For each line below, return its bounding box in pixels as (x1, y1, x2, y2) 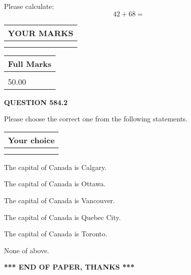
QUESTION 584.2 (4, 97, 68, 107)
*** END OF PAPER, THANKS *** (4, 262, 134, 272)
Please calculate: (4, 1, 54, 11)
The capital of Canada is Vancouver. (4, 195, 115, 205)
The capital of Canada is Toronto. (4, 228, 108, 239)
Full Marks (8, 57, 52, 69)
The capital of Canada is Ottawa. (4, 178, 106, 189)
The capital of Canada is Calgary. (4, 162, 107, 172)
